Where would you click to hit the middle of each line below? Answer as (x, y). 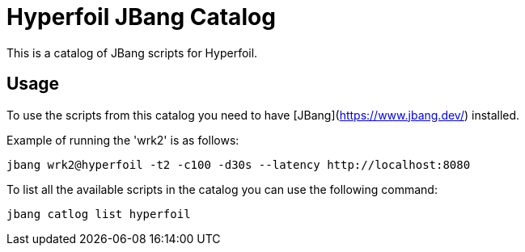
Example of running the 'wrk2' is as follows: (123, 140)
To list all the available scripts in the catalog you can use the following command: (222, 189)
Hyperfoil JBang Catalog (141, 17)
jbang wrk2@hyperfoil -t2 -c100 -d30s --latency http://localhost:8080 (239, 164)
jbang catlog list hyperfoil (99, 214)
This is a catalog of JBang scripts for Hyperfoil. (132, 52)
